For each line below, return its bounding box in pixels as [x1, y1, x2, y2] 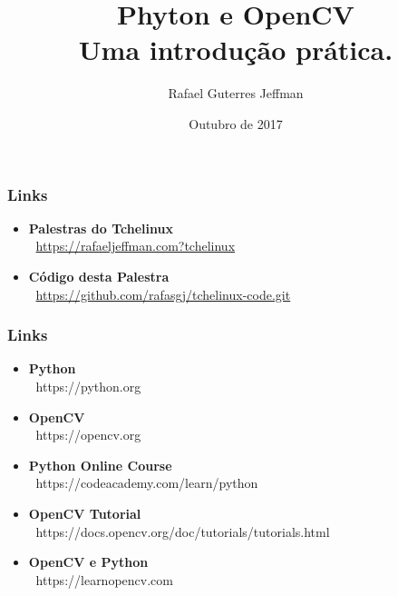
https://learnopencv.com [35, 570, 173, 589]
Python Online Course [28, 455, 172, 474]
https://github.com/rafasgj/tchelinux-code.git [35, 284, 291, 303]
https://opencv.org [35, 425, 141, 444]
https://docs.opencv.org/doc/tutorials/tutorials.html [35, 521, 330, 541]
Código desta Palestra [28, 266, 170, 285]
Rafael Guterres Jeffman [168, 84, 304, 103]
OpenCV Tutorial [28, 503, 141, 522]
